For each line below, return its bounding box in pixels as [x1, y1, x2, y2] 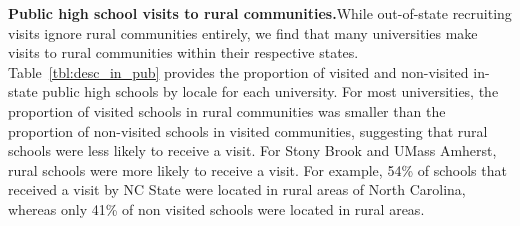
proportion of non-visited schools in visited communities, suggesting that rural [8, 120, 488, 141]
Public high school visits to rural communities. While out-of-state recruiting [8, 3, 512, 23]
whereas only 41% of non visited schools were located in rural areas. [8, 198, 425, 219]
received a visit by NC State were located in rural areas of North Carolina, [8, 179, 466, 200]
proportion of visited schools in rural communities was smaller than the [8, 100, 446, 121]
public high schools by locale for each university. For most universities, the [42, 81, 499, 102]
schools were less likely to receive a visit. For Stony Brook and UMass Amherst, [8, 140, 497, 161]
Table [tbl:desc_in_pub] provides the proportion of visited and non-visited [8, 61, 469, 82]
